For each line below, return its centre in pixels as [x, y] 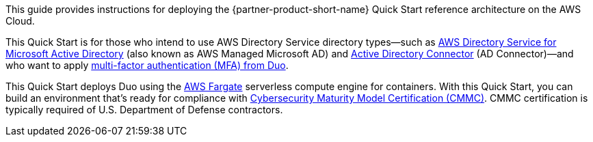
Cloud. [20, 21]
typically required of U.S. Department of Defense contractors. [144, 110]
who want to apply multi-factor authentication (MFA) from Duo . [147, 65]
